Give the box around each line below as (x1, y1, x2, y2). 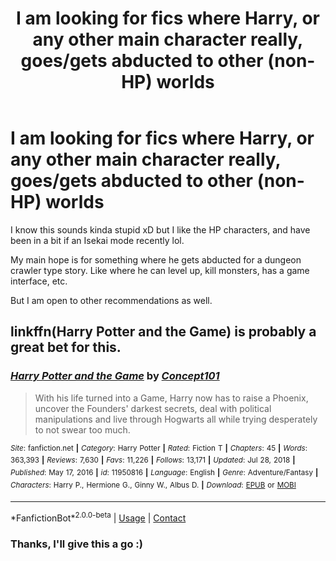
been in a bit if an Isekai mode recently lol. (10, 234, 185, 246)
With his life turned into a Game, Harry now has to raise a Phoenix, (34, 392, 309, 404)
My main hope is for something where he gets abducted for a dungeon (10, 253, 302, 266)
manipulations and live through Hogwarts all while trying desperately (34, 413, 318, 425)
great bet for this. (10, 339, 122, 356)
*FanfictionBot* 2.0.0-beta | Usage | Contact (10, 510, 187, 524)
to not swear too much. (34, 423, 131, 436)
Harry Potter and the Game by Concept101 (10, 369, 220, 383)
